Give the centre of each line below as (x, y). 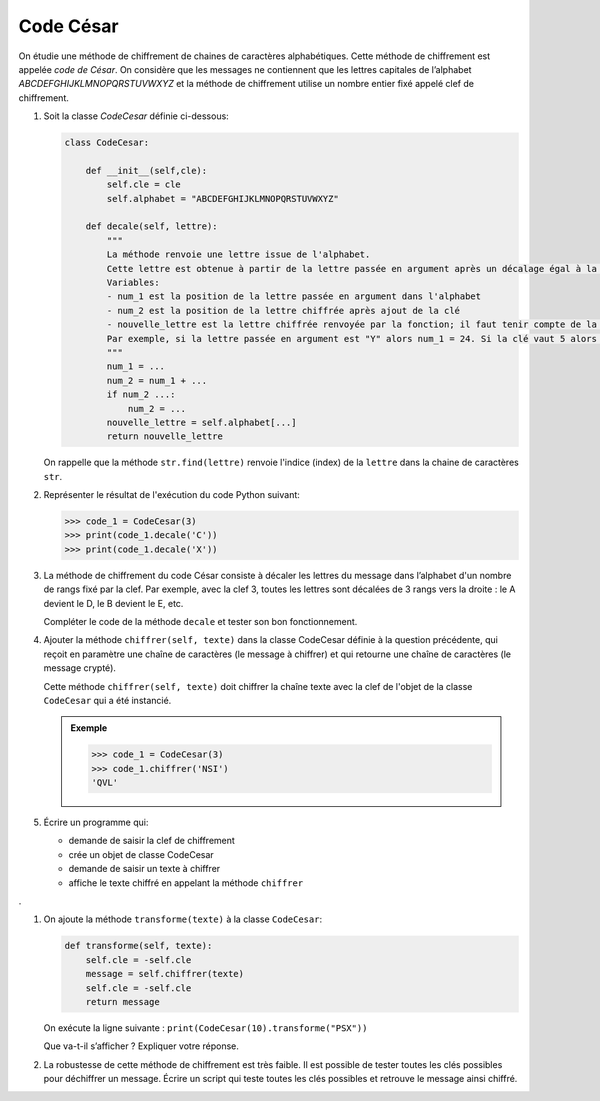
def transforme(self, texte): (138, 946)
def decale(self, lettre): (152, 226)
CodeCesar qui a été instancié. (107, 700)
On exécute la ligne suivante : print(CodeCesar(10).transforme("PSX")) (205, 1027)
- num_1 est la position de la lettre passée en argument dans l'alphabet (294, 296)
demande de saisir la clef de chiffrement (151, 841)
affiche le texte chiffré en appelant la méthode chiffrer (186, 882)
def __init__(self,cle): (146, 170)
